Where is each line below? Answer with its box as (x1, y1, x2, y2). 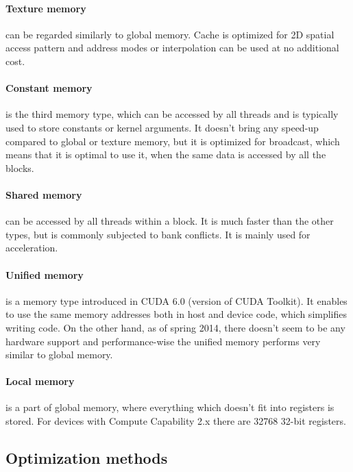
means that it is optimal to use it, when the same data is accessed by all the (5, 147, 326, 162)
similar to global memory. (5, 347, 113, 362)
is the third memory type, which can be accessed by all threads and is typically (5, 107, 339, 121)
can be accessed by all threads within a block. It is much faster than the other (5, 214, 334, 228)
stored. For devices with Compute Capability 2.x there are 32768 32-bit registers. (5, 414, 346, 428)
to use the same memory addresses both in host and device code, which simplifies (5, 307, 348, 321)
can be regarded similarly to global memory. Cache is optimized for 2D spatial (5, 27, 334, 41)
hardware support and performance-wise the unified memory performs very (5, 334, 321, 348)
